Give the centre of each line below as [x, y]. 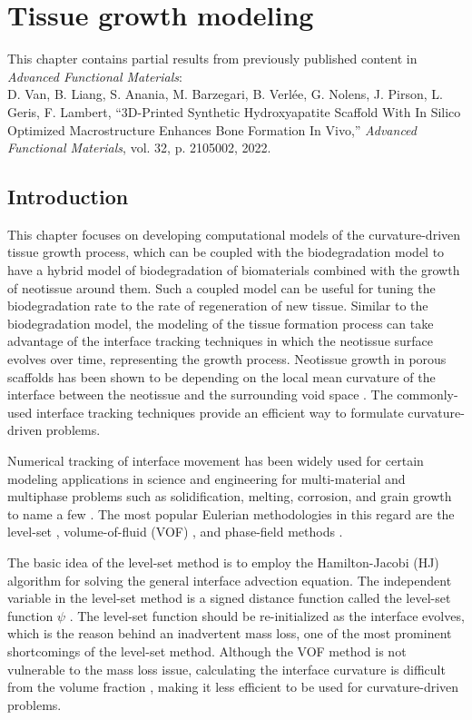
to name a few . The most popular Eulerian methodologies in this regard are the [231, 513]
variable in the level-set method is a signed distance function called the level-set [229, 598]
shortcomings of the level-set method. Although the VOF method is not [207, 651]
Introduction [68, 197]
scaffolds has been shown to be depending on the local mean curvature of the [221, 376]
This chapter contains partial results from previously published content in [212, 59]
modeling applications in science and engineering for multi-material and [206, 478]
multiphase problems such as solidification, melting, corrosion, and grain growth [230, 496]
